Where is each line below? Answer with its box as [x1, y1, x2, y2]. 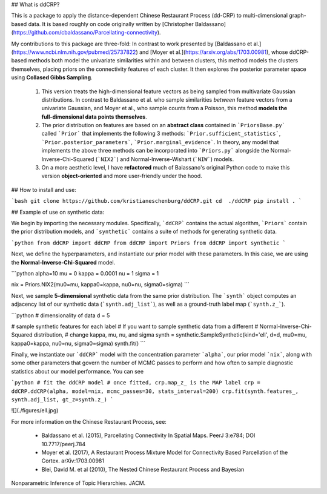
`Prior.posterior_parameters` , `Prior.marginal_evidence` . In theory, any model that [41, 138, 279, 145]
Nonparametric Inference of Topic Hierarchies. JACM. [11, 479, 146, 487]
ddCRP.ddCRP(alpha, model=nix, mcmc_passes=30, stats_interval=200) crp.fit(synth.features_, [11, 387, 299, 395]
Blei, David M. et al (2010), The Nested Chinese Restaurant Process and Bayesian [41, 466, 245, 473]
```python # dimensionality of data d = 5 [11, 312, 110, 319]
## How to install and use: [11, 186, 77, 193]
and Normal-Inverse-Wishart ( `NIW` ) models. [120, 155, 234, 163]
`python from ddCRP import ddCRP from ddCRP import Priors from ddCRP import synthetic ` [11, 239, 286, 246]
